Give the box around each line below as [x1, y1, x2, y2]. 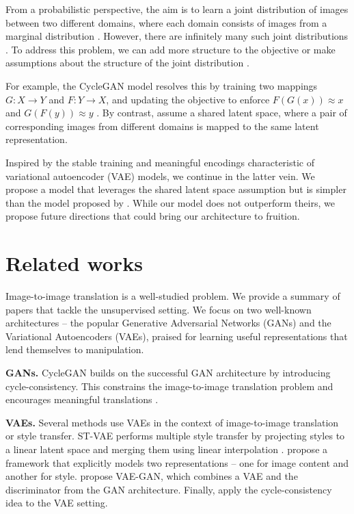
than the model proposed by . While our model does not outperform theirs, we [5, 195, 335, 209]
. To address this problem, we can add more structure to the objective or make [5, 42, 336, 56]
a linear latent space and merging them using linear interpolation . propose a [5, 441, 328, 456]
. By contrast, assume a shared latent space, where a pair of [96, 105, 347, 120]
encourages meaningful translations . [5, 392, 159, 407]
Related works [5, 249, 143, 277]
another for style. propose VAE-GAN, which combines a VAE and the [5, 469, 298, 483]
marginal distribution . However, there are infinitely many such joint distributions [5, 29, 349, 43]
